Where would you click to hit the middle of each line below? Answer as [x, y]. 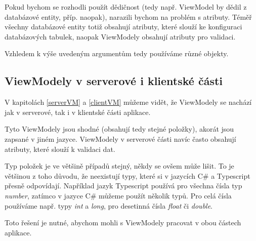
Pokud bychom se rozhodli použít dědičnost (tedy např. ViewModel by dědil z [126, 7]
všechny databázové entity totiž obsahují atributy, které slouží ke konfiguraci [123, 27]
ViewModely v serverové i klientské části [114, 81]
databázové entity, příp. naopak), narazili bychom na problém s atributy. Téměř [128, 16]
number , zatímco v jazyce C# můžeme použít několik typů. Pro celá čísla [118, 195]
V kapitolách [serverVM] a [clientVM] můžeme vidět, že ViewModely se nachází [128, 102]
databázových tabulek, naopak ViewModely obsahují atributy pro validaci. [120, 36]
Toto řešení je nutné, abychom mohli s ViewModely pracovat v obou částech [123, 223]
